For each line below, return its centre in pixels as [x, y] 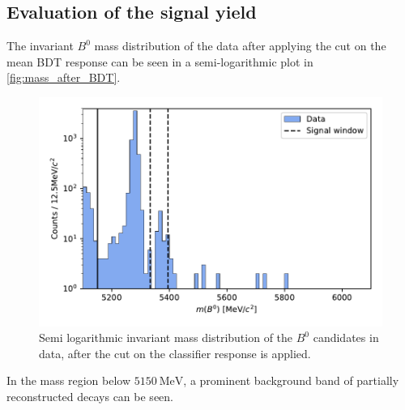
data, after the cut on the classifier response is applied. [175, 353]
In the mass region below [69, 380]
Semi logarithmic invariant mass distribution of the [166, 337]
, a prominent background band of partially [291, 380]
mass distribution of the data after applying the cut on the [240, 46]
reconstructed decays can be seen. [90, 397]
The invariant [40, 46]
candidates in [346, 337]
